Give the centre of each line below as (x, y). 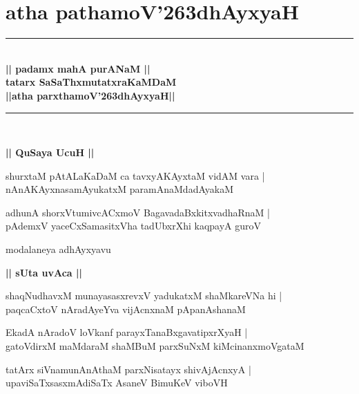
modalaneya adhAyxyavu (58, 249)
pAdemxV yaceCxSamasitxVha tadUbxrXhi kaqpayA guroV (134, 226)
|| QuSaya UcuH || (50, 152)
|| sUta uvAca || (44, 272)
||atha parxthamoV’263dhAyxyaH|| (90, 95)
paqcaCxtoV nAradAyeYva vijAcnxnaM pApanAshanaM (126, 309)
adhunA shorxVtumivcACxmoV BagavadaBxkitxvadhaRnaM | (138, 212)
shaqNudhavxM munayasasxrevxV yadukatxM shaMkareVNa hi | (144, 295)
